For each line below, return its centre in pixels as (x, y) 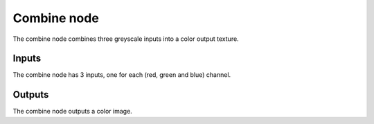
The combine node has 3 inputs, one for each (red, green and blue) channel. (122, 75)
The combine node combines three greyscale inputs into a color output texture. (126, 39)
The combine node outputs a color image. (73, 112)
